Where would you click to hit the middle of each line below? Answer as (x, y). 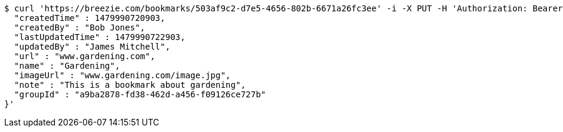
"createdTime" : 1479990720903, (90, 18)
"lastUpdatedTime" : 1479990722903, (100, 37)
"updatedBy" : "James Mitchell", (92, 47)
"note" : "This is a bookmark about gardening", (130, 85)
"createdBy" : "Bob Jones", (80, 27)
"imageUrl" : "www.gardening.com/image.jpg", (122, 75)
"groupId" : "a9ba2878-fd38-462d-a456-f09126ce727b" (140, 94)
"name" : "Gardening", (67, 66)
